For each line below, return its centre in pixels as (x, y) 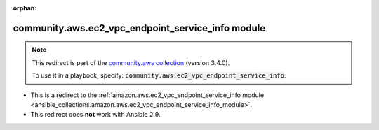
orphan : (25, 8)
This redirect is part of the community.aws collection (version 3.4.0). (131, 62)
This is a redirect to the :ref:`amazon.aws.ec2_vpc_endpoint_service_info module (147, 95)
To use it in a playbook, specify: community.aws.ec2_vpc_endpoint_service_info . (159, 75)
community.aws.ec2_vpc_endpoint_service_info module (139, 28)
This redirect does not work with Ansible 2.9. (95, 115)
